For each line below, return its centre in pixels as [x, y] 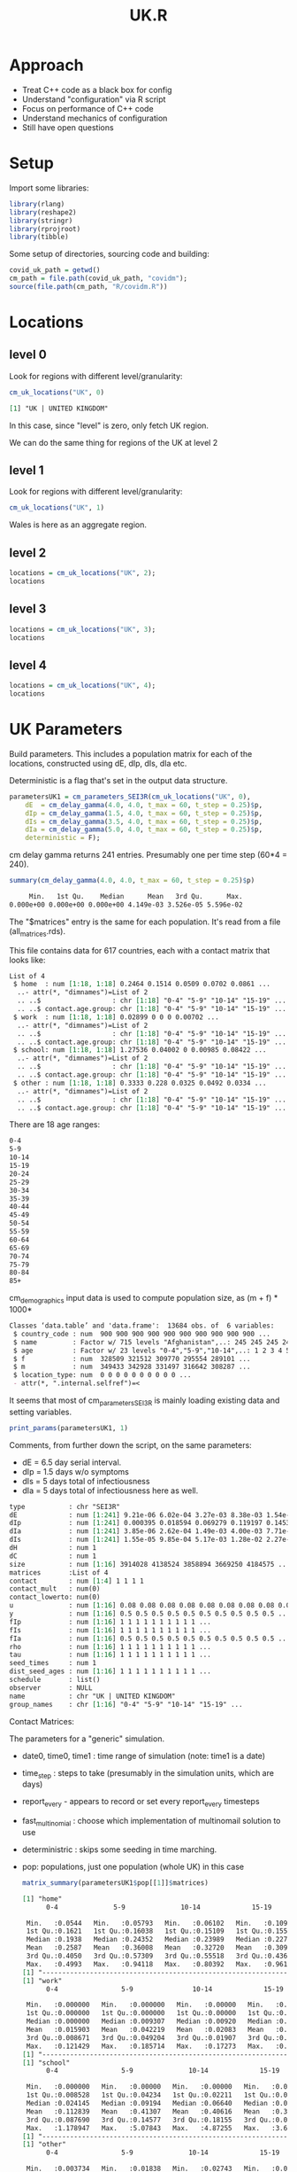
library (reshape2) [43, 212]
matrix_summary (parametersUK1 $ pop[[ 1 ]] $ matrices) [115, 1883]
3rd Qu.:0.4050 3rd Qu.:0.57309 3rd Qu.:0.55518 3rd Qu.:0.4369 [159, 1956]
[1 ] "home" [42, 1899]
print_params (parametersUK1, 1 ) [69, 1428]
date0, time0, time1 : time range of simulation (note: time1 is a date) [144, 1756]
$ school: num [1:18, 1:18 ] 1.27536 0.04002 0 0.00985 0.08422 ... [140, 1050]
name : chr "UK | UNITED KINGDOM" [92, 1696]
